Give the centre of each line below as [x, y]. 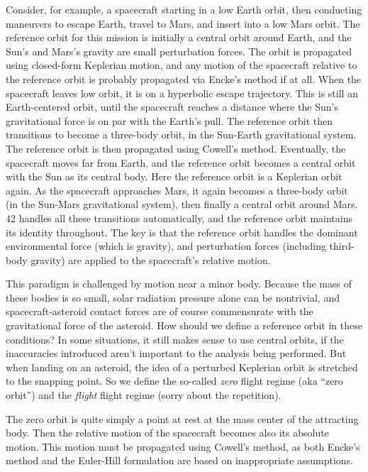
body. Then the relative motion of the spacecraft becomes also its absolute [167, 433]
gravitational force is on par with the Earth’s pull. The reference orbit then [169, 120]
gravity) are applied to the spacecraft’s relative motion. [151, 259]
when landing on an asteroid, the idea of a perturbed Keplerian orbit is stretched [182, 367]
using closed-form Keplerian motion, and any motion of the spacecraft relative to [182, 65]
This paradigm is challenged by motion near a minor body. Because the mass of [179, 284]
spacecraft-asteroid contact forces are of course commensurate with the [160, 311]
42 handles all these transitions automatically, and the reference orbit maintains [179, 218]
